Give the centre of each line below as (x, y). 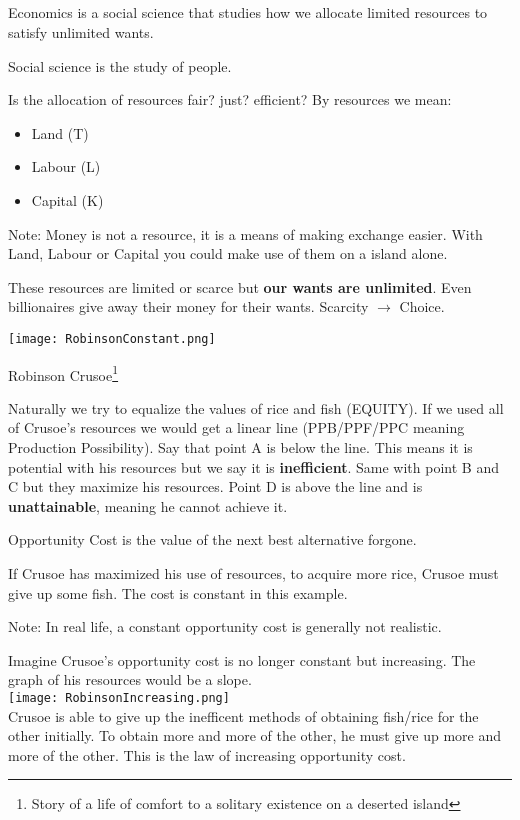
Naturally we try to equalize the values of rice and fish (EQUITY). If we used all (256, 407)
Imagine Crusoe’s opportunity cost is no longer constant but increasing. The (242, 659)
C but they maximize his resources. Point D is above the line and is (215, 486)
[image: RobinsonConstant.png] (112, 338)
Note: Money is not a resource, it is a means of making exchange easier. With (245, 233)
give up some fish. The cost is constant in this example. (178, 592)
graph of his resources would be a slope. (130, 679)
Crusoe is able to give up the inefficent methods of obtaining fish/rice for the (243, 715)
